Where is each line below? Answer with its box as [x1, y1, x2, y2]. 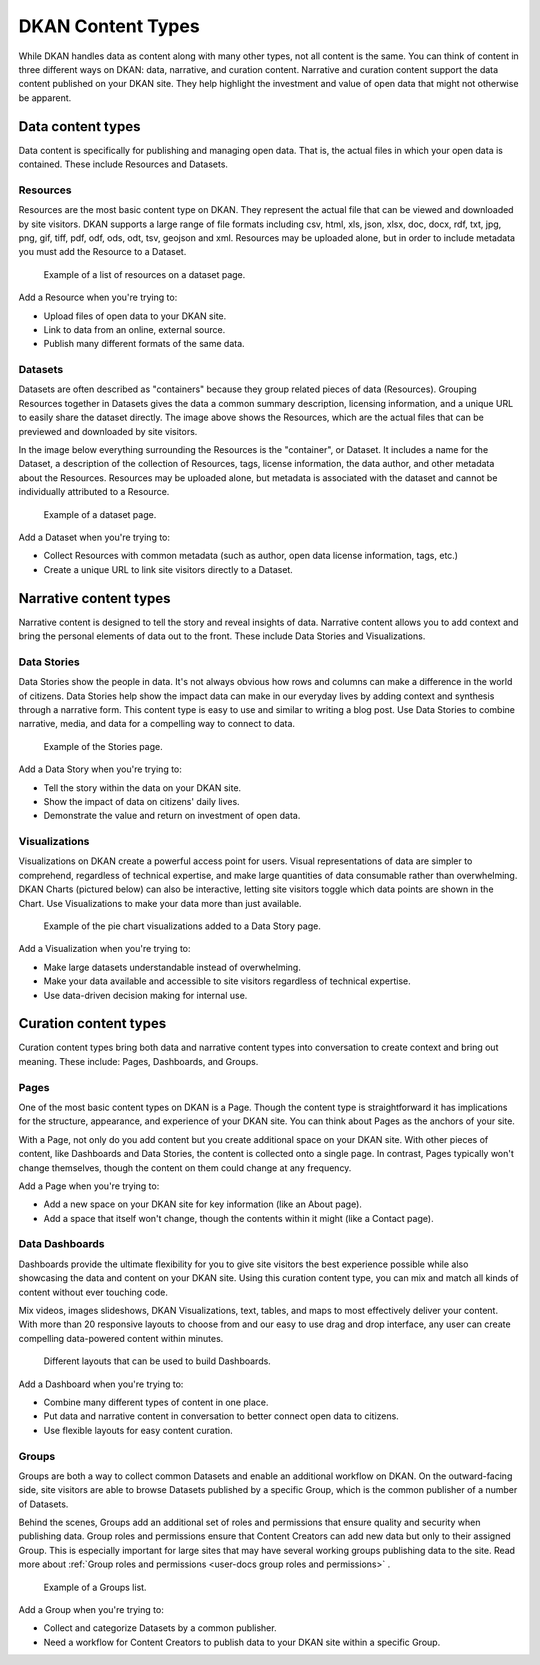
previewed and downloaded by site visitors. [18, 425, 198, 437]
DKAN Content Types [18, 15, 200, 37]
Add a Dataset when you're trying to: [18, 531, 170, 543]
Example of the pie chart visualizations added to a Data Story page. [43, 920, 322, 932]
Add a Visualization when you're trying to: [18, 943, 191, 955]
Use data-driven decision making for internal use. [43, 989, 248, 1001]
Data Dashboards [18, 1237, 105, 1251]
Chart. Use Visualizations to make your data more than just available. [18, 897, 302, 909]
